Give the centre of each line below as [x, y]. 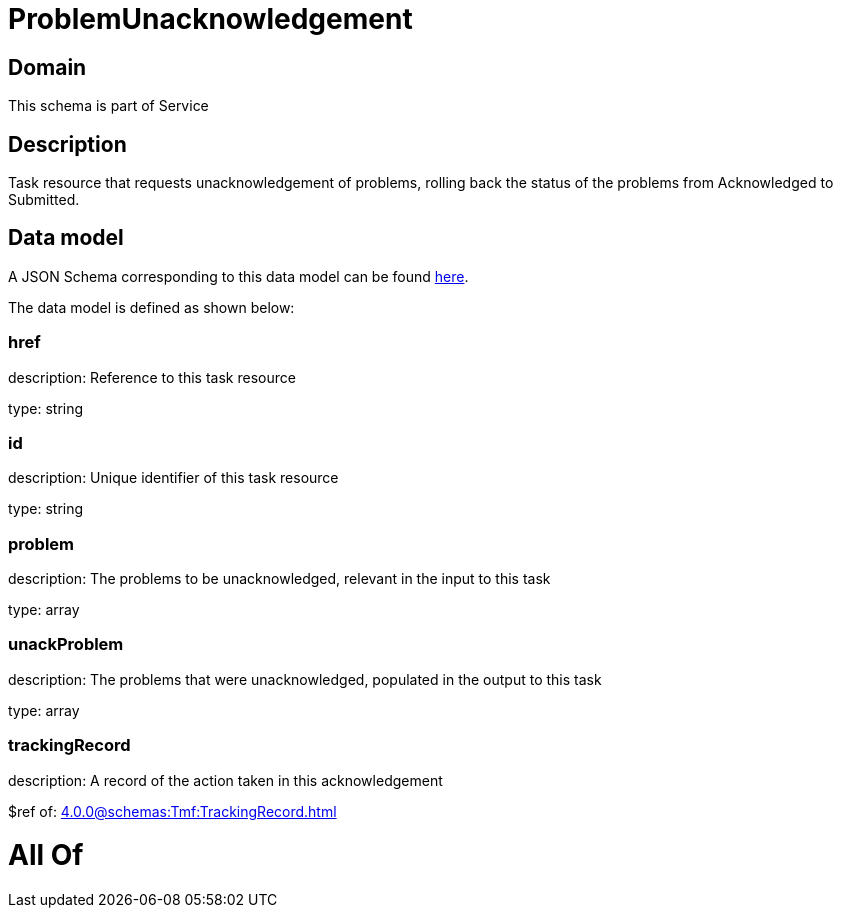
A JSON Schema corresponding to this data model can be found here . [238, 276]
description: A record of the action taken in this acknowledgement [225, 780]
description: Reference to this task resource [152, 377]
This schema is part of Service [108, 106]
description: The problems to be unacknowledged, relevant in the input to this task [279, 579]
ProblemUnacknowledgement [210, 19]
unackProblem [66, 644]
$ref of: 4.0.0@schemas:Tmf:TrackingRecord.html [172, 811]
